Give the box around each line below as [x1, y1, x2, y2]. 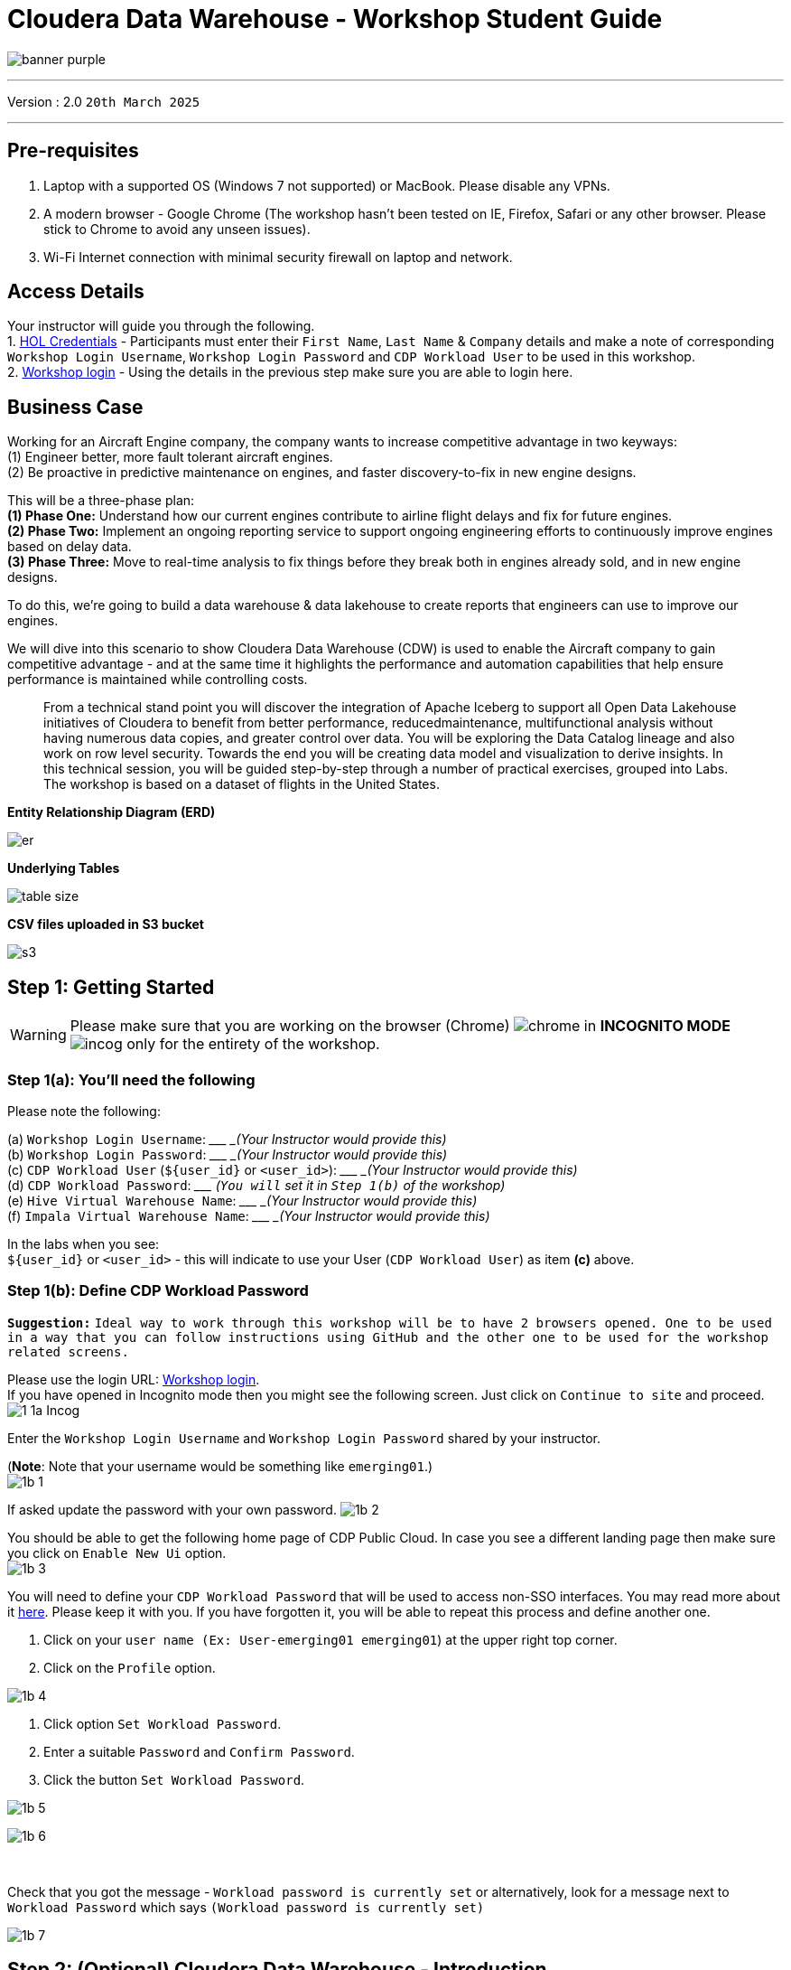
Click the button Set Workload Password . [43, 1771, 305, 1787]
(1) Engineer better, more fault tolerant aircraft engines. [7, 449, 333, 465]
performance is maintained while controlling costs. [7, 671, 308, 688]
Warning [10, 1026, 67, 1045]
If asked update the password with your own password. [7, 1501, 337, 1517]
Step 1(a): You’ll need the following [7, 1070, 256, 1089]
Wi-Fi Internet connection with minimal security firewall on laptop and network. [43, 249, 513, 265]
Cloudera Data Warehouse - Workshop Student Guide [7, 4, 663, 34]
